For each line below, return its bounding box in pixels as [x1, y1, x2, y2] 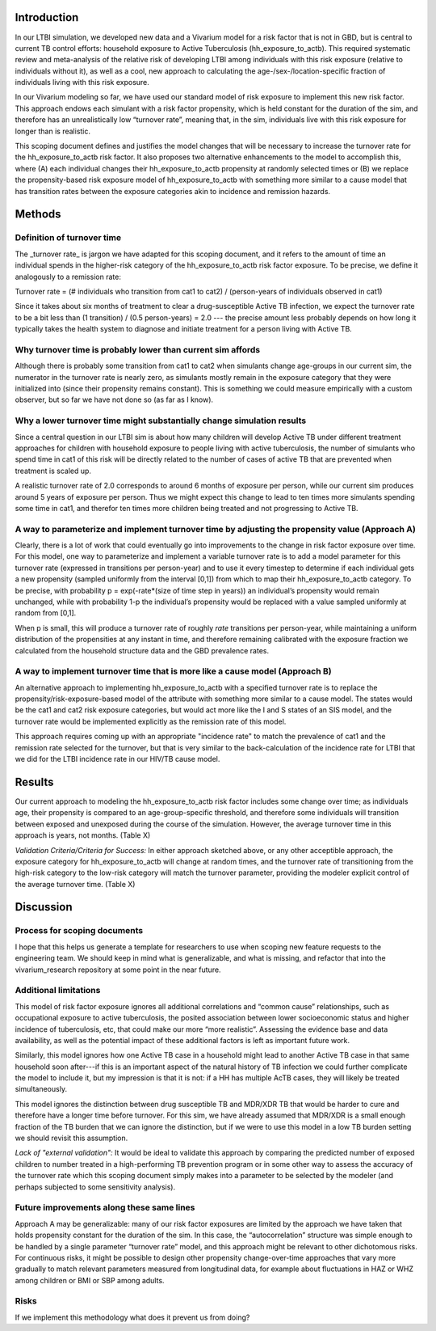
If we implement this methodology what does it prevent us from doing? [15, 1312, 250, 1322]
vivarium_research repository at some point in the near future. [15, 965, 221, 974]
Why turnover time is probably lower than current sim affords [15, 344, 261, 355]
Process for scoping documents [15, 925, 144, 936]
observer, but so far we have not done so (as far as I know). [15, 395, 214, 404]
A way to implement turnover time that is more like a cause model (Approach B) [15, 665, 332, 677]
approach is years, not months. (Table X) [15, 830, 151, 840]
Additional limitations [15, 985, 101, 996]
